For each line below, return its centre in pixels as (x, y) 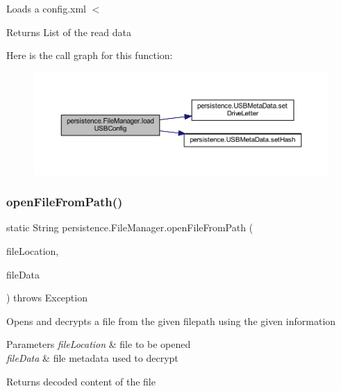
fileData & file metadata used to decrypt (92, 357)
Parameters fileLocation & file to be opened (99, 344)
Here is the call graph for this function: (90, 55)
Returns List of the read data (69, 32)
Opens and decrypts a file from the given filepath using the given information (171, 321)
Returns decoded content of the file (81, 381)
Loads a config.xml (46, 8)
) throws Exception (47, 298)
